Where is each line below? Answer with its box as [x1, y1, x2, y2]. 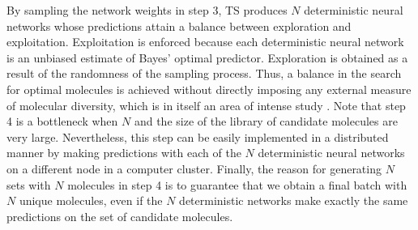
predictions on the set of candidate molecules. [6, 207, 233, 224]
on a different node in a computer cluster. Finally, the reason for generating [6, 160, 382, 177]
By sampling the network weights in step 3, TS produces [6, 2, 288, 18]
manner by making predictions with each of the [6, 144, 241, 161]
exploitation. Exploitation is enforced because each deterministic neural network [6, 33, 404, 50]
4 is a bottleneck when [6, 113, 118, 130]
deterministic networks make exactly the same [179, 192, 408, 209]
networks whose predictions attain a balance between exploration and [6, 17, 352, 34]
